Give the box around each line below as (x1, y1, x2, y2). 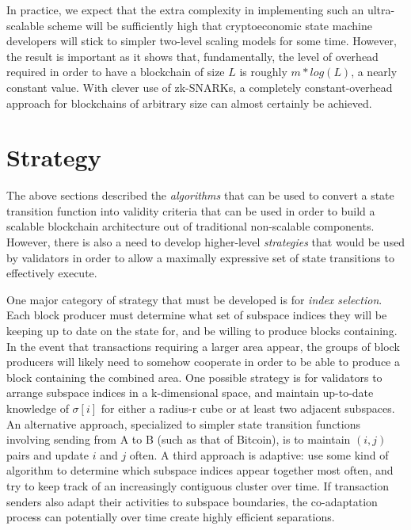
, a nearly (351, 63, 398, 80)
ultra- (367, 2, 395, 17)
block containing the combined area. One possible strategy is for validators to (6, 368, 382, 385)
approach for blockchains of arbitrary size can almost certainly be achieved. (6, 94, 372, 111)
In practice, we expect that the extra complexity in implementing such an (6, 2, 364, 17)
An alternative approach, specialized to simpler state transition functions (6, 415, 361, 432)
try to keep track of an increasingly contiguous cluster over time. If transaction (6, 477, 390, 494)
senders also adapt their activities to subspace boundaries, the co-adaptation (6, 493, 378, 509)
